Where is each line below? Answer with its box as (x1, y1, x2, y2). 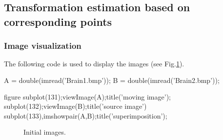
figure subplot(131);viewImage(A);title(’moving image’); (4, 91, 171, 101)
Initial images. (23, 127, 66, 137)
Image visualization (4, 40, 81, 52)
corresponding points (4, 14, 112, 29)
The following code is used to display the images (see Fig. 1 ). (4, 59, 184, 69)
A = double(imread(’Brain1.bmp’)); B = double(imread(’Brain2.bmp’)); (4, 75, 220, 85)
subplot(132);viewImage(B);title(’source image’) (4, 101, 147, 111)
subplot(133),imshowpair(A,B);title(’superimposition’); (4, 110, 167, 120)
